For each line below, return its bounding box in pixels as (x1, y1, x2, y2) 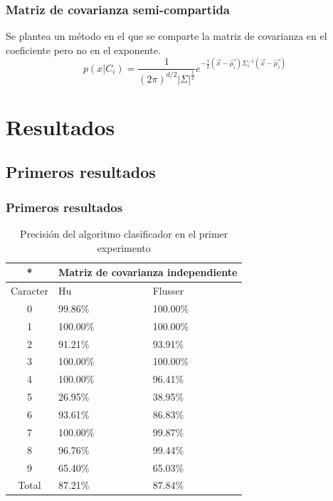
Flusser (152, 283, 184, 298)
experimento (97, 240, 151, 255)
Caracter (11, 283, 48, 298)
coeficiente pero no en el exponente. (6, 42, 161, 57)
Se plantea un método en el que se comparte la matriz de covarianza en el (6, 28, 327, 43)
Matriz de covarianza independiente (58, 265, 238, 280)
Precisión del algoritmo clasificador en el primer (20, 226, 228, 241)
